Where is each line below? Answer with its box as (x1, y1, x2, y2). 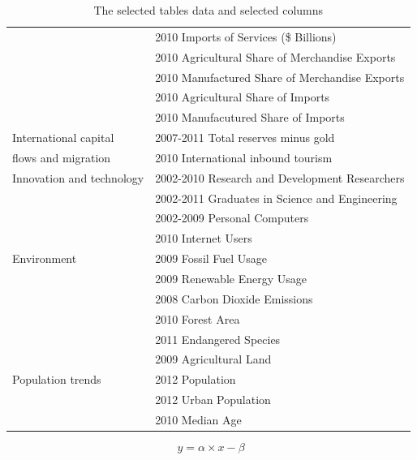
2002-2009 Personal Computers (155, 209, 309, 226)
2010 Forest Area (155, 310, 240, 327)
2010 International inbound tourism (155, 148, 333, 166)
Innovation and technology (12, 169, 144, 186)
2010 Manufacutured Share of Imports (155, 109, 345, 126)
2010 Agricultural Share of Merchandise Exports (155, 48, 396, 65)
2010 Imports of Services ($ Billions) (155, 28, 337, 45)
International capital (12, 129, 114, 146)
